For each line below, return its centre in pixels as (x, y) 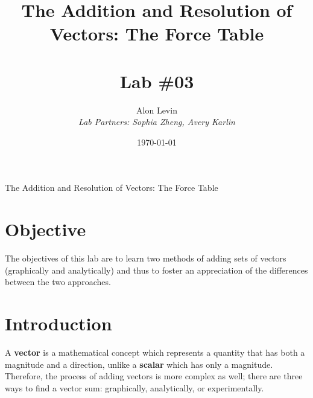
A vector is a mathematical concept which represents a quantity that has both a (155, 352)
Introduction (58, 323)
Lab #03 (157, 81)
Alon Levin (157, 110)
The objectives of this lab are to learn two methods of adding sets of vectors (146, 258)
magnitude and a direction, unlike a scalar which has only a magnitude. (139, 364)
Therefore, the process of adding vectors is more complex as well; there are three (154, 376)
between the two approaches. (58, 282)
